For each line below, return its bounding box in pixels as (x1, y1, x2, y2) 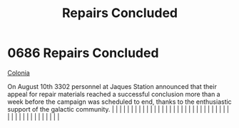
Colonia (7, 68, 30, 77)
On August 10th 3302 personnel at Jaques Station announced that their (7, 82, 218, 90)
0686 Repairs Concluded (7, 45, 159, 61)
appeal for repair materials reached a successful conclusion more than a (7, 90, 220, 98)
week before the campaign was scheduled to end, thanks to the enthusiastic (7, 97, 232, 106)
